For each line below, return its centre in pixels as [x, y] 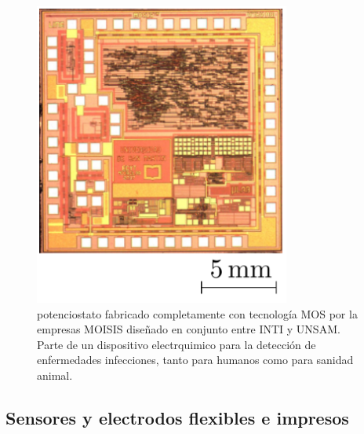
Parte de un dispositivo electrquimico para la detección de [177, 344]
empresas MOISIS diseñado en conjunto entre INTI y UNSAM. [189, 329]
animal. [55, 375]
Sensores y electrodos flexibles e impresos [177, 417]
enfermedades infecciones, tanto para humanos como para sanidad [195, 360]
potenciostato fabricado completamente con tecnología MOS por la [197, 313]
